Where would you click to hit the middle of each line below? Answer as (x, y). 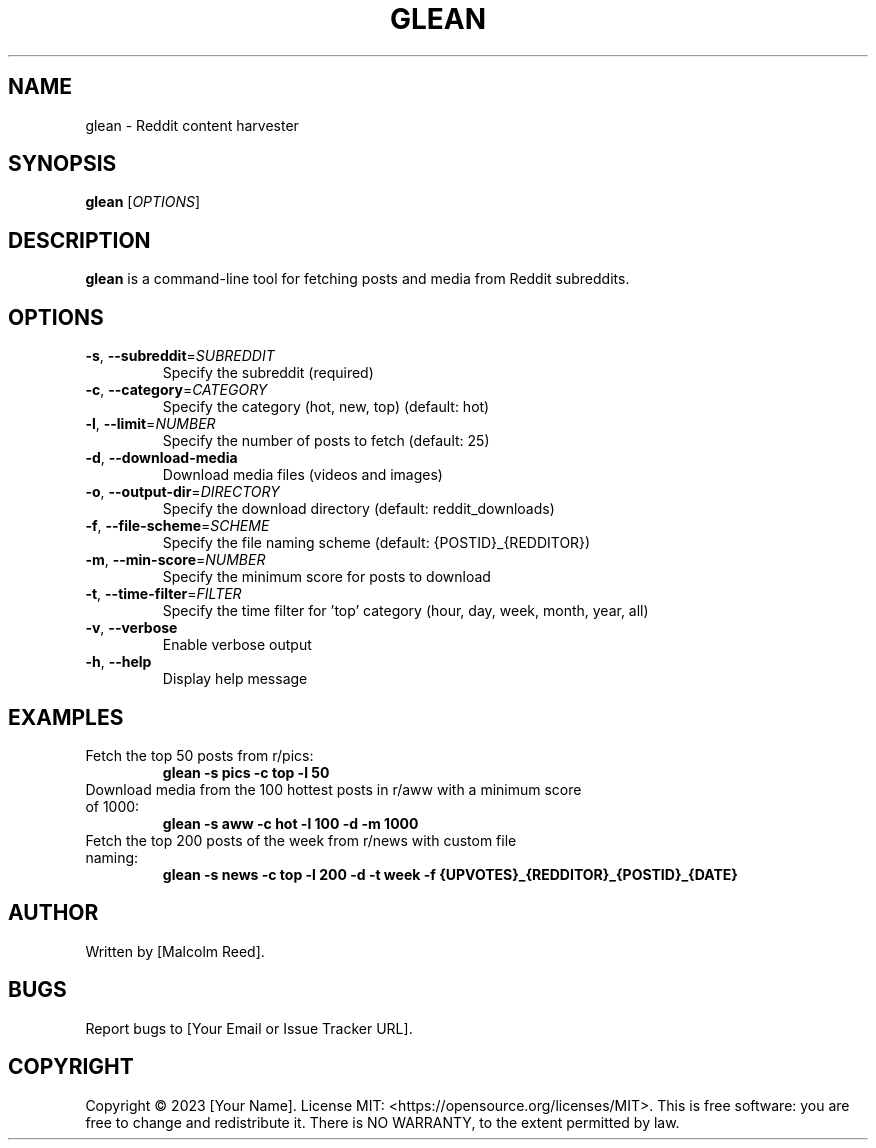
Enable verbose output (237, 645)
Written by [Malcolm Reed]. (175, 951)
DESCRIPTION (79, 240)
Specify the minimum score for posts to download (326, 577)
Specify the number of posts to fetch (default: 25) (326, 441)
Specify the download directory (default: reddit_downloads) (358, 509)
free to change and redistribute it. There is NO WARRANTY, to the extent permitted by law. (382, 1122)
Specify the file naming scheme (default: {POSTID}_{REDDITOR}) (376, 543)
